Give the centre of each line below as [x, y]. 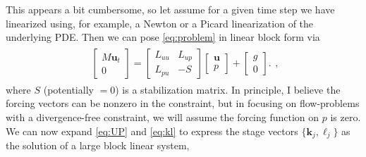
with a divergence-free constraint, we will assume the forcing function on [163, 117]
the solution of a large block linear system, [98, 145]
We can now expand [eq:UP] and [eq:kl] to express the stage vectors [152, 131]
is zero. [346, 117]
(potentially [68, 89]
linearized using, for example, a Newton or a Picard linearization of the [160, 23]
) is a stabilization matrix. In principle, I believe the [228, 89]
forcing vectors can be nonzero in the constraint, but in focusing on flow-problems [183, 103]
